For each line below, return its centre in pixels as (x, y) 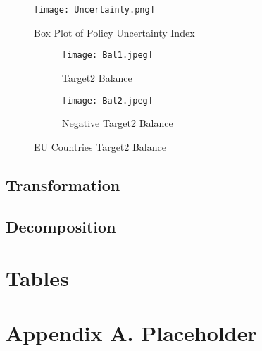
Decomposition (61, 226)
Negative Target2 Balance (118, 123)
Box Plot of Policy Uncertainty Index (114, 32)
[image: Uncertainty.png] (94, 10)
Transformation (63, 184)
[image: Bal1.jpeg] (107, 55)
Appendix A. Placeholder (131, 333)
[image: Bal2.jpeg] (107, 100)
